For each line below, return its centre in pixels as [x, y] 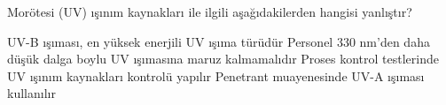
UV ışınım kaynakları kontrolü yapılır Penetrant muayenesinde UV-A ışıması [216, 75]
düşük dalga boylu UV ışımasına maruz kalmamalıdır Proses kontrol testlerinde [223, 59]
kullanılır [31, 93]
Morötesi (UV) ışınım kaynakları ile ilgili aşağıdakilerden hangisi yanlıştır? [210, 11]
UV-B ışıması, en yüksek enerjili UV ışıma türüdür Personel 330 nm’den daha [219, 41]
